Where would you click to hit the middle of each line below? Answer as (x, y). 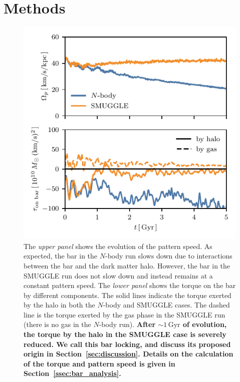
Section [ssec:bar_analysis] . (72, 373)
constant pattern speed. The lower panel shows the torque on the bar (130, 285)
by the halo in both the (59, 305)
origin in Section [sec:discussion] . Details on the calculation (129, 354)
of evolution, (205, 324)
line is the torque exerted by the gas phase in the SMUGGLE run (125, 314)
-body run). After (127, 324)
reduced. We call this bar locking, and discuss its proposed (127, 344)
